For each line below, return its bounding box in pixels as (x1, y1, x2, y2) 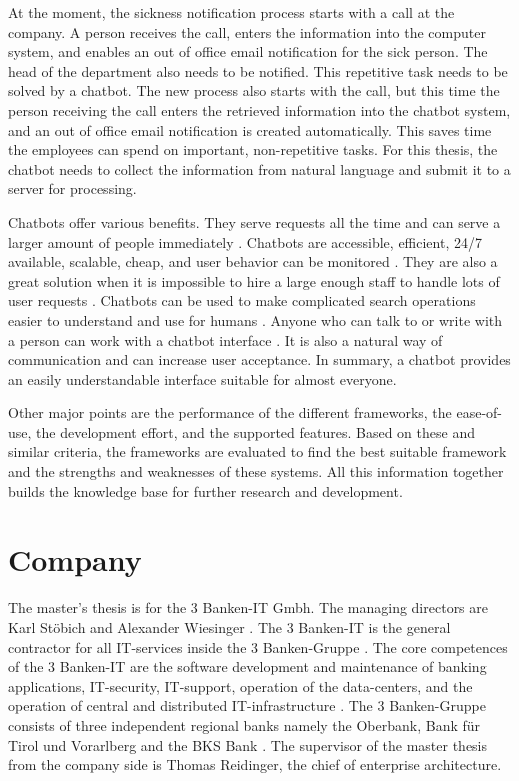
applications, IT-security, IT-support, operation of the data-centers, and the (8, 675, 473, 696)
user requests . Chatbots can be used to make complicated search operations (8, 290, 476, 311)
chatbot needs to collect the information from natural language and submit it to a (8, 158, 511, 179)
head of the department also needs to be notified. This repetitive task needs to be (8, 60, 508, 81)
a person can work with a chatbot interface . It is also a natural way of (8, 329, 443, 350)
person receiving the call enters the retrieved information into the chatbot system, (8, 99, 511, 120)
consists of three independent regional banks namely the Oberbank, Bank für (8, 714, 481, 735)
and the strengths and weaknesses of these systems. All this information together (8, 461, 504, 482)
